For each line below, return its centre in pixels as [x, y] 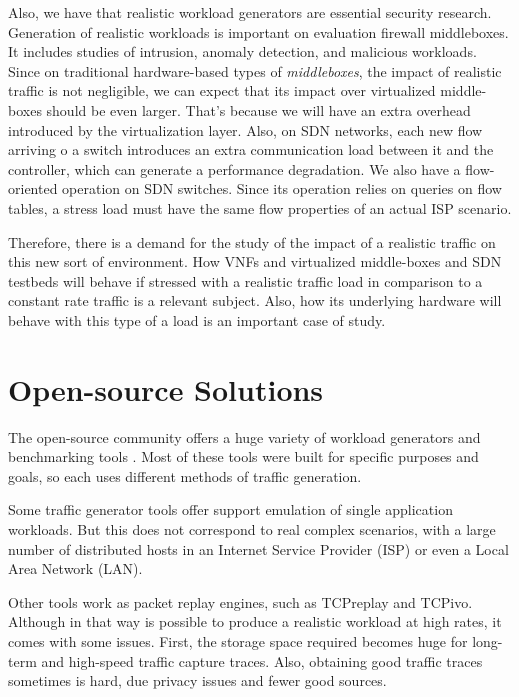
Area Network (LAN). [75, 568]
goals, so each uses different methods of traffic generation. [185, 475]
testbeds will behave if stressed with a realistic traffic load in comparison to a [245, 280]
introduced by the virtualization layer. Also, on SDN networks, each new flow [245, 129]
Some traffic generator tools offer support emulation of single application [230, 509]
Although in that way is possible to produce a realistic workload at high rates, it [255, 621]
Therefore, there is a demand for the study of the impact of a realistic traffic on [252, 241]
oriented [33, 188]
